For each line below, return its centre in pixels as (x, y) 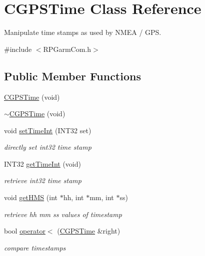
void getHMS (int (31, 197)
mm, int (102, 197)
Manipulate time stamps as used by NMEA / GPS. (83, 32)
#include (18, 49)
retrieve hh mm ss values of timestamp (63, 214)
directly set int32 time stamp (48, 147)
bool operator (25, 231)
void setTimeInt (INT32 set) (48, 130)
